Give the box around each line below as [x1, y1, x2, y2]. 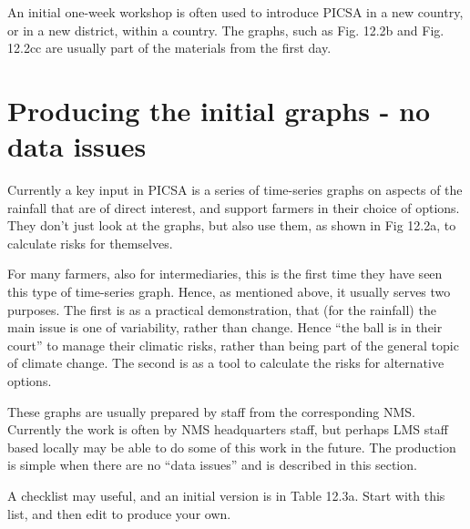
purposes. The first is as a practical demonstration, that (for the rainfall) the [7, 300, 436, 319]
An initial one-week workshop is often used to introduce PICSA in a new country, [7, 3, 464, 21]
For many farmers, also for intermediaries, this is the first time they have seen [7, 264, 443, 283]
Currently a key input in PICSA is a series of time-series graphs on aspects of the [7, 180, 463, 199]
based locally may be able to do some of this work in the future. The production [7, 437, 456, 456]
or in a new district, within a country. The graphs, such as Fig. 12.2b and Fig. [7, 20, 444, 39]
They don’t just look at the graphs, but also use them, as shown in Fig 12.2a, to [7, 216, 456, 235]
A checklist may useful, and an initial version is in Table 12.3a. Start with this [7, 486, 445, 504]
